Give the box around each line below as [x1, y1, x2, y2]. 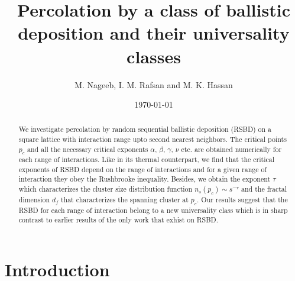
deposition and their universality [18, 21, 290, 45]
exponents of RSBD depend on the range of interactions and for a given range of [18, 164, 267, 174]
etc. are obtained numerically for [181, 144, 282, 154]
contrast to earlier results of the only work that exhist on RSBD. [18, 215, 218, 225]
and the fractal [241, 184, 287, 194]
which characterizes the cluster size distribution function [18, 184, 193, 194]
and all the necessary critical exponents [27, 144, 148, 154]
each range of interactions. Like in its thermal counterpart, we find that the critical [18, 154, 274, 164]
